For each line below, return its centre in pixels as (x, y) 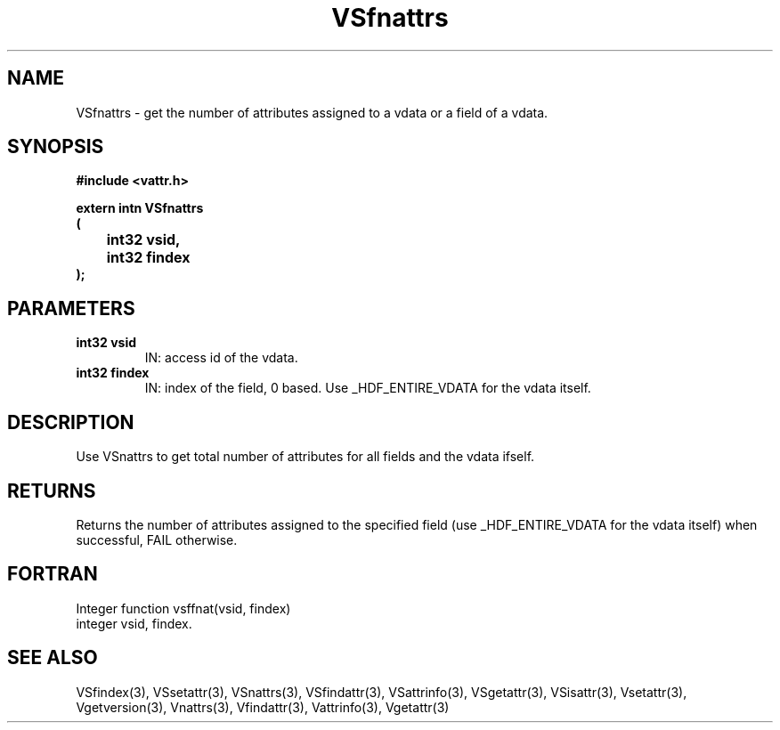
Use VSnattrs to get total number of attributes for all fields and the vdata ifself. (305, 457)
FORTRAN (53, 574)
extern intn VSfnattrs (140, 208)
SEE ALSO (53, 658)
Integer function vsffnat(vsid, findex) (183, 608)
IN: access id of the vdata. (221, 358)
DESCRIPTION (71, 422)
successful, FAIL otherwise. (157, 539)
